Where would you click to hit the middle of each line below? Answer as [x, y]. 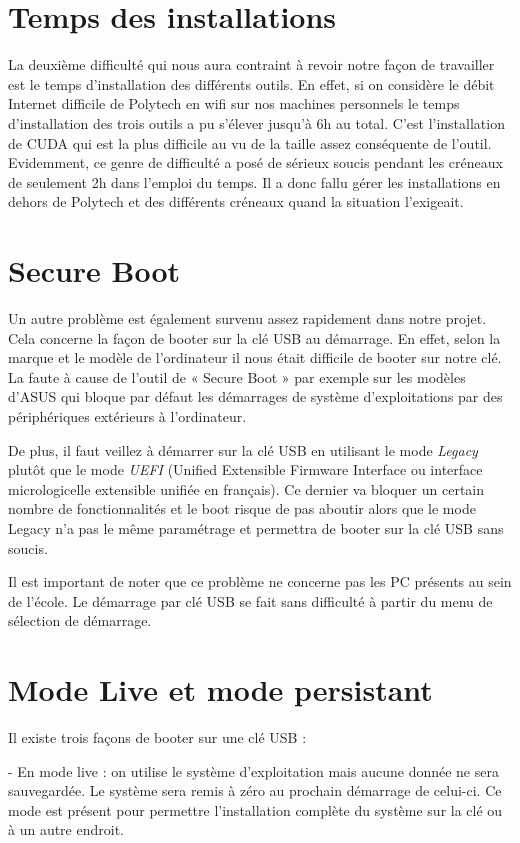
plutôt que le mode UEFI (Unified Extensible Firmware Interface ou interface [245, 469]
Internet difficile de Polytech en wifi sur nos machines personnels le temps [234, 103]
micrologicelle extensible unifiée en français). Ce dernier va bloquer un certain [246, 488]
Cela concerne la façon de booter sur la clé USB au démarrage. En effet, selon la [254, 337]
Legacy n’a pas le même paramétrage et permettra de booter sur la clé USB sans [256, 527]
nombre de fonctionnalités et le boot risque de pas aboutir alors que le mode [242, 508]
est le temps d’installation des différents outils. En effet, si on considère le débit [251, 83]
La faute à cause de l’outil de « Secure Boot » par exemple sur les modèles [237, 376]
